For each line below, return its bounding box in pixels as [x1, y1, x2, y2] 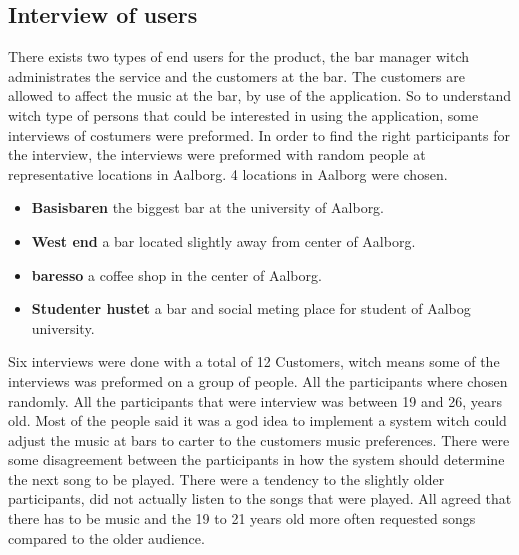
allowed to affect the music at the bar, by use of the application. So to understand [8, 85, 512, 106]
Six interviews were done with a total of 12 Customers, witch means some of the [8, 351, 500, 372]
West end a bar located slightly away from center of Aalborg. [31, 230, 416, 251]
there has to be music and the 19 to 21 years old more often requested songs [8, 508, 476, 529]
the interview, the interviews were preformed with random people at [8, 144, 426, 165]
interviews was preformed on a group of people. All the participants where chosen [8, 370, 508, 391]
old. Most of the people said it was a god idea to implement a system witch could [8, 410, 507, 431]
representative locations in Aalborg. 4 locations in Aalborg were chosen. [8, 163, 448, 184]
